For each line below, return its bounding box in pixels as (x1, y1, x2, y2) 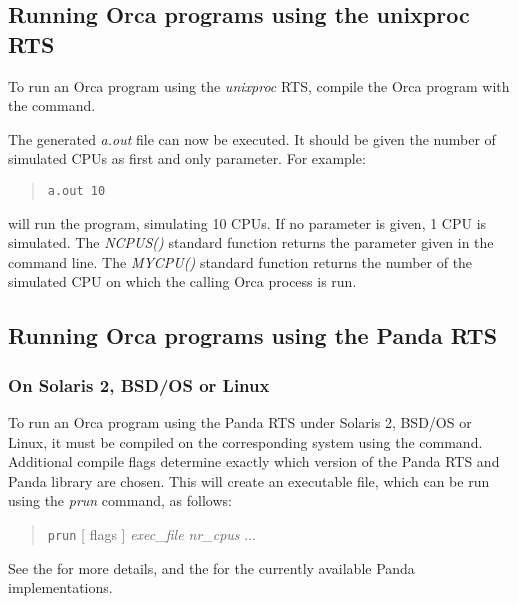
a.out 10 (47, 183, 106, 198)
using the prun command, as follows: (8, 490, 232, 511)
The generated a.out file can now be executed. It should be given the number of (8, 128, 496, 149)
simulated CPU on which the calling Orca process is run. (8, 271, 357, 292)
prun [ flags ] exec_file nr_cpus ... (47, 523, 256, 544)
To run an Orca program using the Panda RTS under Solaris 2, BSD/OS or (8, 412, 472, 432)
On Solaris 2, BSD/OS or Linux (8, 372, 270, 397)
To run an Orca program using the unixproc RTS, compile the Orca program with (8, 75, 510, 96)
